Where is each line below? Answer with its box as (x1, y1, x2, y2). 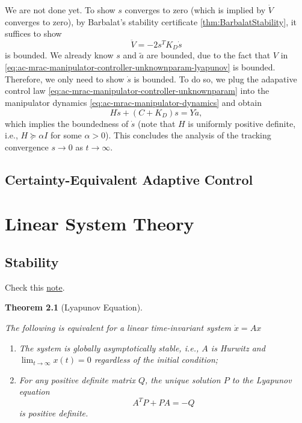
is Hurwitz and (211, 341, 265, 354)
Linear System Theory (5, 211, 194, 236)
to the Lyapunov (232, 373, 292, 386)
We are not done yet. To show (5, 4, 116, 16)
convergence (5, 140, 49, 153)
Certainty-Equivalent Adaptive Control (5, 170, 253, 188)
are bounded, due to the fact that (146, 49, 271, 61)
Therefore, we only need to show (5, 72, 125, 85)
